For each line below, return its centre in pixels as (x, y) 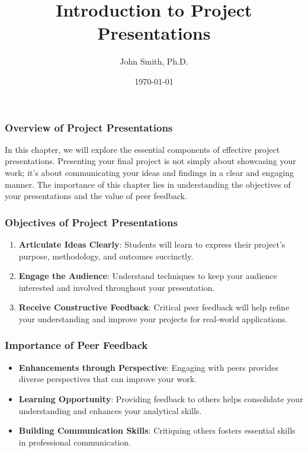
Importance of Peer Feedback (76, 345)
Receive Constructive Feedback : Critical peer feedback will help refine (154, 307)
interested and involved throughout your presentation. (117, 287)
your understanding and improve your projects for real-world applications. (153, 318)
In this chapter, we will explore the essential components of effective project (142, 149)
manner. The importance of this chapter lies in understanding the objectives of (148, 184)
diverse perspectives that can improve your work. (108, 379)
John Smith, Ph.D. (154, 61)
